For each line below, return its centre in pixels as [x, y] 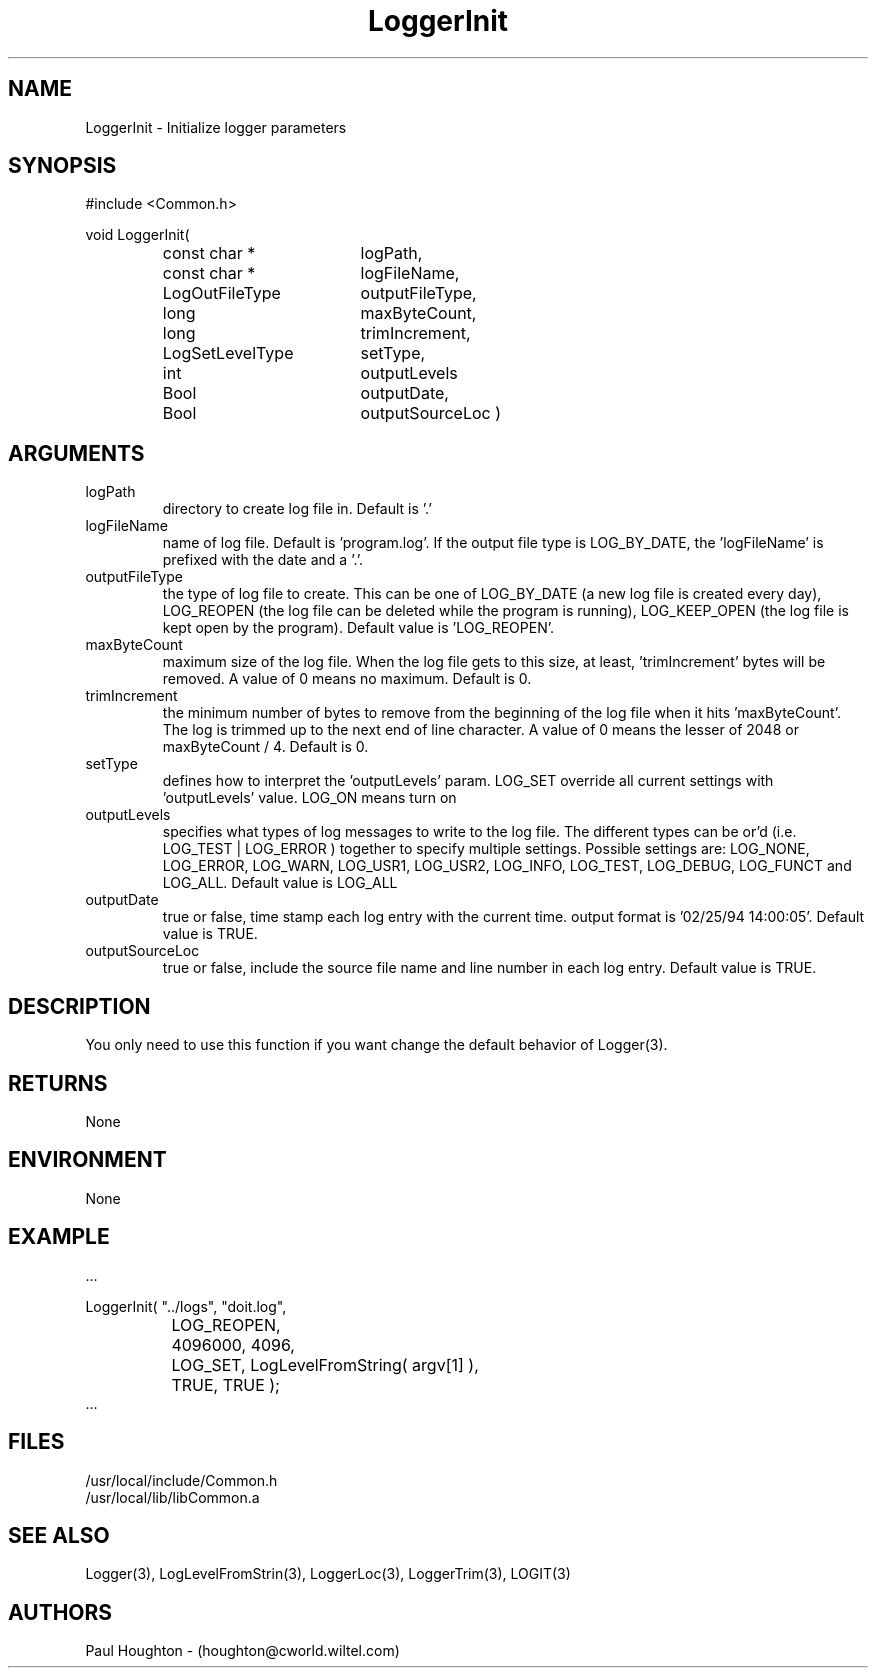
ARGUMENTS [76, 453]
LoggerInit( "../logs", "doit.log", [186, 1306]
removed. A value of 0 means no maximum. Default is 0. [347, 679]
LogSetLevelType [228, 353]
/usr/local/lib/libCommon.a [172, 1497]
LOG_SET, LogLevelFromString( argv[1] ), [325, 1364]
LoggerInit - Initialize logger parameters [216, 127]
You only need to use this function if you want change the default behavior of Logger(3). [376, 1045]
